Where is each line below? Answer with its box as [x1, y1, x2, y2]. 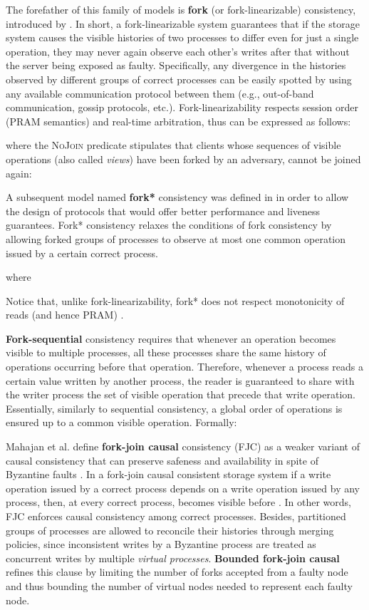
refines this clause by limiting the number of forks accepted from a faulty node [6, 564, 348, 579]
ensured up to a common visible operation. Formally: [6, 415, 237, 430]
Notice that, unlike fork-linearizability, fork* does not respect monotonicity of [6, 293, 345, 308]
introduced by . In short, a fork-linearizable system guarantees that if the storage [6, 16, 360, 31]
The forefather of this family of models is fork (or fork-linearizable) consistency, [6, 2, 356, 16]
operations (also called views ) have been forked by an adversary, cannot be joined [6, 151, 361, 166]
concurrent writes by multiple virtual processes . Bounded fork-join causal [6, 550, 340, 565]
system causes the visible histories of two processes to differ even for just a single [6, 30, 359, 45]
